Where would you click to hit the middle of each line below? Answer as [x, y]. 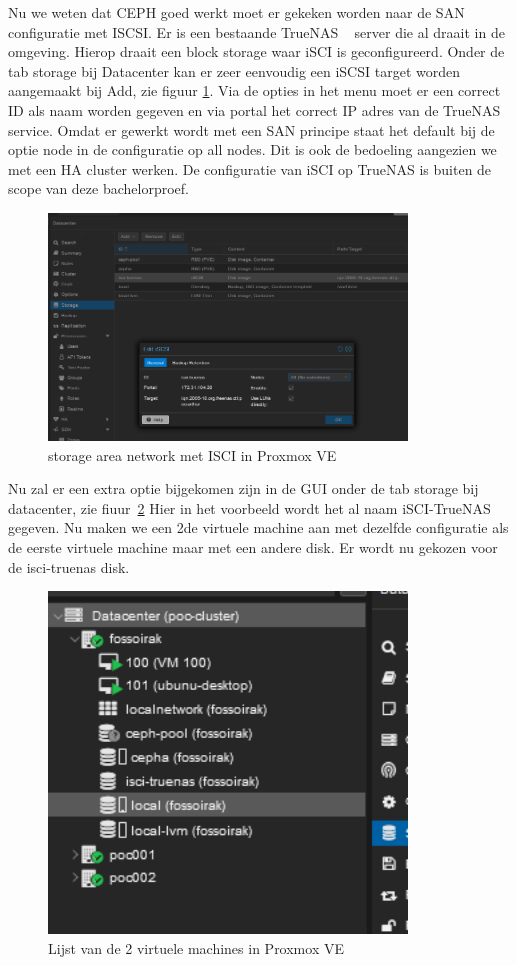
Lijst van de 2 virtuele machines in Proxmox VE [196, 947]
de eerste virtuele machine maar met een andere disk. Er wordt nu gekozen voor [253, 547]
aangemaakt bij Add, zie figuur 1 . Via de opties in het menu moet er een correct [254, 90]
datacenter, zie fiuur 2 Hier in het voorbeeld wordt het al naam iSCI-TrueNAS [249, 507]
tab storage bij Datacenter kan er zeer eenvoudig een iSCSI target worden [234, 70]
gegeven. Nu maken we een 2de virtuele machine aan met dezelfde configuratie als [258, 527]
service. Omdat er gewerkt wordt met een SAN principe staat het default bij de [251, 129]
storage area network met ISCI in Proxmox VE [192, 454]
